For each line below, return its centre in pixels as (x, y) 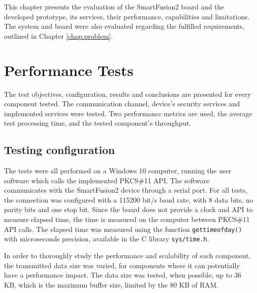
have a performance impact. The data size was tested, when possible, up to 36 (123, 275)
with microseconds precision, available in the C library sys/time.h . (107, 239)
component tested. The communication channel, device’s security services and (122, 104)
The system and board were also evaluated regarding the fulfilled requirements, (124, 26)
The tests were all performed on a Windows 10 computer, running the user (118, 171)
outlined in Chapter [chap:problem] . (59, 36)
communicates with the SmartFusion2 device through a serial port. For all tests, (126, 190)
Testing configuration (60, 150)
